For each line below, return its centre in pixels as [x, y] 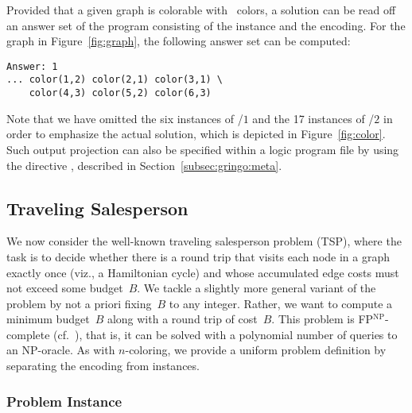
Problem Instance [64, 401]
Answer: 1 [32, 66]
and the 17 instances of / [313, 118]
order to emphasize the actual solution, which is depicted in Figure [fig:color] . [196, 134]
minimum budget [48, 319]
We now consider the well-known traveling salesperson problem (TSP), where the [204, 241]
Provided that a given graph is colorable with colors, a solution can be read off [201, 10]
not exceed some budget [65, 288]
